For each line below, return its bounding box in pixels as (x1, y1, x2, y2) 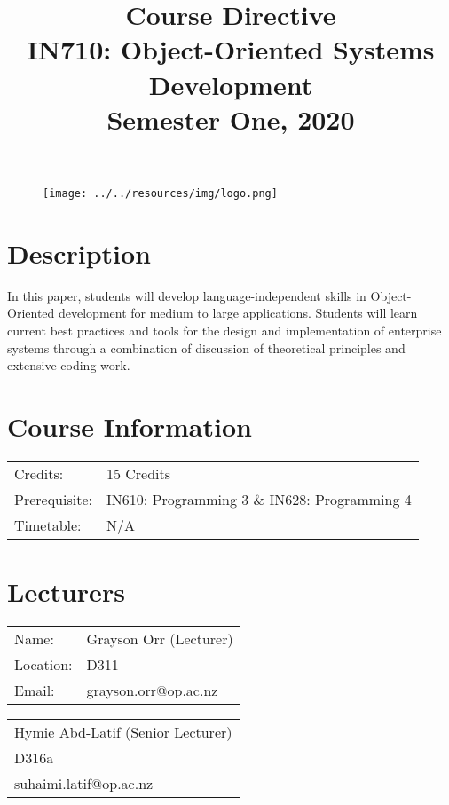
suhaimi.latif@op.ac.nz (14, 772, 154, 793)
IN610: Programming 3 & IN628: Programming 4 (106, 488, 412, 509)
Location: (14, 653, 73, 675)
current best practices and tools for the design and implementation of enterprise (7, 320, 442, 339)
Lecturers (7, 573, 125, 609)
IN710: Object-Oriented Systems (27, 31, 435, 67)
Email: (14, 679, 55, 700)
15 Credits (106, 462, 171, 484)
